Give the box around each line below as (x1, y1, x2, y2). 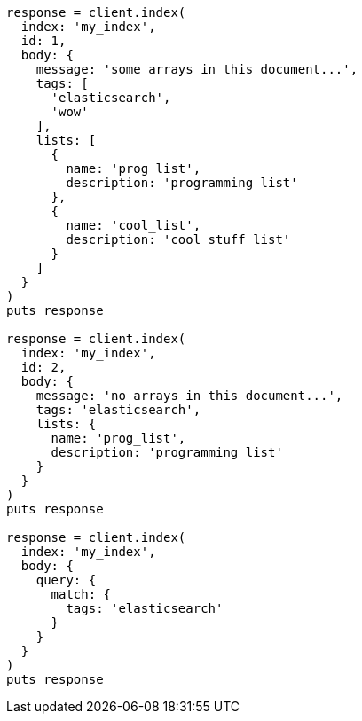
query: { (35, 573, 97, 587)
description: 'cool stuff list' (66, 232, 291, 247)
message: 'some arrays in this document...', (35, 62, 358, 76)
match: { (51, 587, 112, 601)
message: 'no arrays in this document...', (35, 388, 343, 403)
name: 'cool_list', (66, 218, 201, 232)
